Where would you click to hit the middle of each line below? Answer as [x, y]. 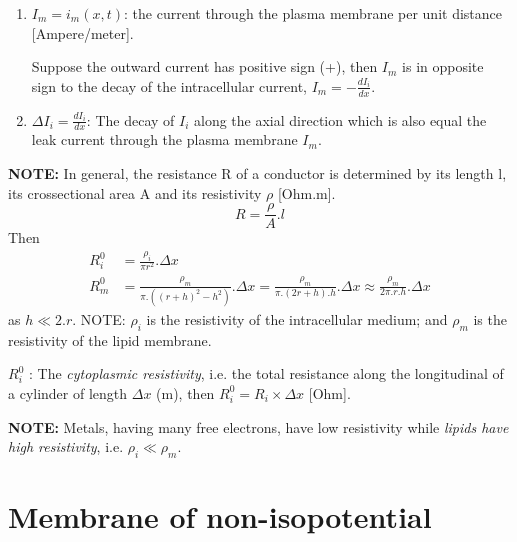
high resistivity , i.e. [66, 446]
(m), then [185, 392]
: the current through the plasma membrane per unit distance [313, 13]
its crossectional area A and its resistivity [135, 192]
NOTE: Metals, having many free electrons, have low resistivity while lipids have [258, 426]
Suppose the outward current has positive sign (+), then [204, 66]
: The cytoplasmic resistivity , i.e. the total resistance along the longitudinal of [266, 373]
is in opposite [443, 66]
